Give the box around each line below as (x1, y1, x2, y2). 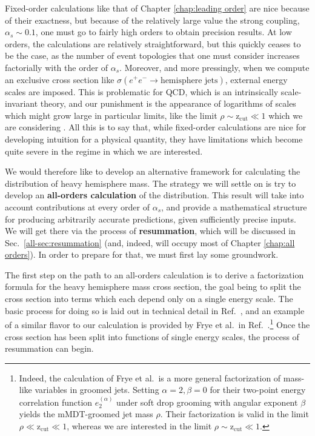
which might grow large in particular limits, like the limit (5, 109, 217, 121)
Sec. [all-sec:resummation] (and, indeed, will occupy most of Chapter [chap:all (5, 236, 295, 249)
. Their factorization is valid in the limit (160, 407, 309, 420)
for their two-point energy (210, 383, 306, 396)
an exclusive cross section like (5, 73, 114, 86)
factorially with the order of (5, 61, 108, 73)
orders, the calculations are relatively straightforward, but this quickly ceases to (5, 37, 301, 50)
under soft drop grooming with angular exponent (116, 395, 298, 408)
